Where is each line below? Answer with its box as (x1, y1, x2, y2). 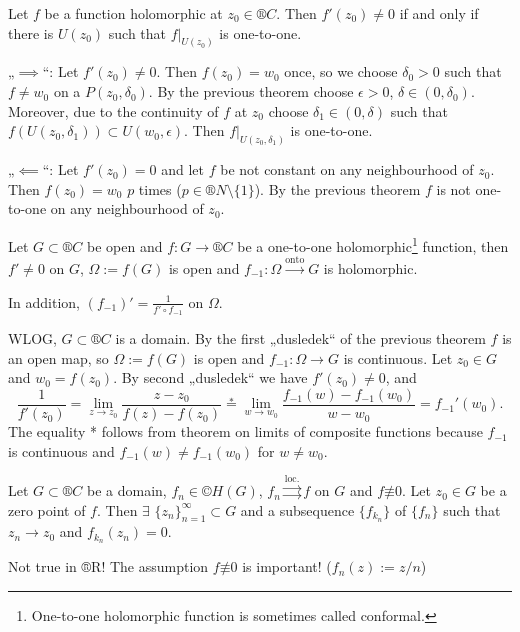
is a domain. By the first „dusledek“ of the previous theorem (115, 328, 486, 349)
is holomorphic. (323, 257, 418, 278)
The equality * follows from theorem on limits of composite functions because (8, 421, 483, 442)
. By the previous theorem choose (148, 81, 354, 102)
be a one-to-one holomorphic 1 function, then (237, 232, 509, 256)
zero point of (8, 499, 86, 520)
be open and (86, 235, 163, 256)
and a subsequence (240, 499, 355, 520)
